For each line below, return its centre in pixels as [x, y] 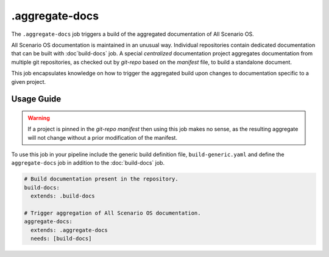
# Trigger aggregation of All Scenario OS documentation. [112, 213]
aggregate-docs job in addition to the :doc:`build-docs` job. [88, 163]
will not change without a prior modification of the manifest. [103, 137]
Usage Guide [36, 99]
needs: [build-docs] [61, 239]
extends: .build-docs [63, 196]
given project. [29, 81]
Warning [39, 118]
